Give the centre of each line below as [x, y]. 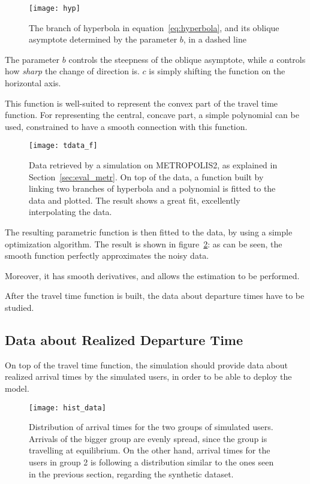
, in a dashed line [215, 39]
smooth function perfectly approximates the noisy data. [107, 255]
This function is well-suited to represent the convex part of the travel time [142, 103]
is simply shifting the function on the [217, 71]
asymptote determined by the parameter [103, 39]
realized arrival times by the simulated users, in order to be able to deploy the [148, 376]
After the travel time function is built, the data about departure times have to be [155, 296]
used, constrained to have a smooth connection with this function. [126, 126]
